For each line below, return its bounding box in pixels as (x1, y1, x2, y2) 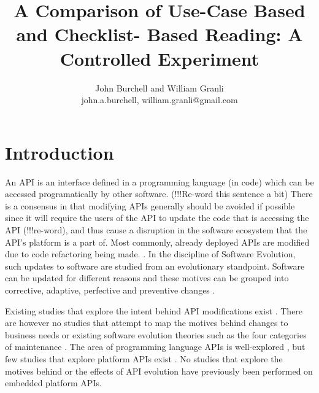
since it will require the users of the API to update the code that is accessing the (5, 211, 309, 224)
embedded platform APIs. (5, 376, 102, 389)
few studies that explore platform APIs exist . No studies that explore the (5, 352, 283, 365)
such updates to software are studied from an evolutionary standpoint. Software (5, 259, 305, 272)
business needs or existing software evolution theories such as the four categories (5, 328, 307, 341)
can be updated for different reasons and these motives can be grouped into (5, 271, 289, 284)
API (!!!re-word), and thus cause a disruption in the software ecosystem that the (5, 224, 307, 236)
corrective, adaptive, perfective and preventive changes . (5, 283, 215, 296)
